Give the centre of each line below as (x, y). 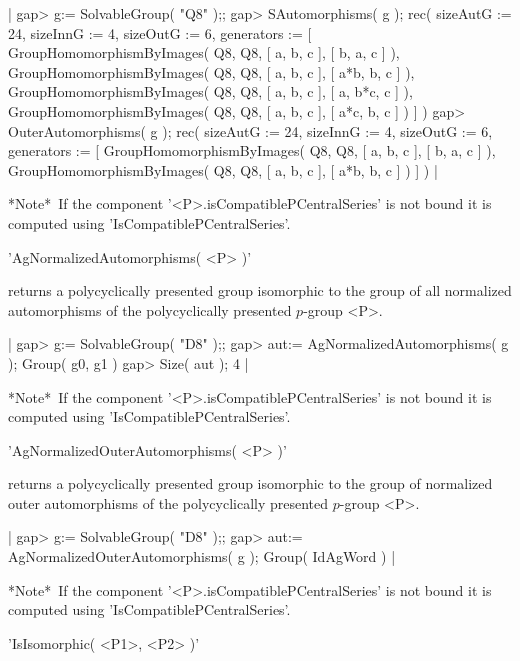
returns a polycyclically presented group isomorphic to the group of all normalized (260, 290)
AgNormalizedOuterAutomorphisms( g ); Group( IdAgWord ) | (202, 556)
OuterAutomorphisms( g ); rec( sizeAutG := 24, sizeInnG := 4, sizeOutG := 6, (250, 130)
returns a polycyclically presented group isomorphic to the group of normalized (250, 483)
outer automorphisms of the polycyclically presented (168, 502)
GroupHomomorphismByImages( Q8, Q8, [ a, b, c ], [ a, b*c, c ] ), (210, 91)
